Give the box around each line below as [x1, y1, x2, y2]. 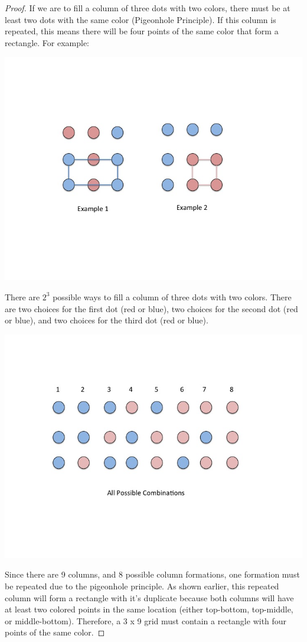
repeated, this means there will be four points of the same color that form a [5, 25, 279, 37]
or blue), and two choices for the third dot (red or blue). [5, 314, 208, 326]
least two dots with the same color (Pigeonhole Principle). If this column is [5, 13, 276, 25]
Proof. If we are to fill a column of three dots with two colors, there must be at [5, 2, 290, 14]
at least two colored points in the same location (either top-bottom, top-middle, [5, 603, 293, 615]
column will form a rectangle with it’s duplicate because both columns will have [5, 591, 294, 604]
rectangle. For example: [5, 36, 89, 48]
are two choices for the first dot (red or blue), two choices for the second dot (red [5, 302, 298, 314]
